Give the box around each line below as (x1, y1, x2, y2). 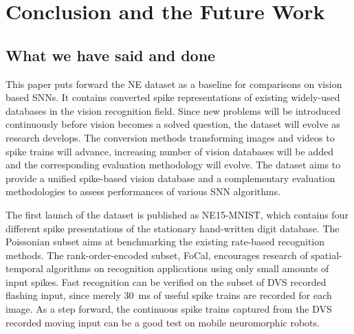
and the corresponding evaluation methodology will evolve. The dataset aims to (5, 157, 341, 172)
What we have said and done (5, 44, 216, 65)
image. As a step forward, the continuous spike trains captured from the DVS (5, 302, 332, 316)
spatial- (311, 247, 342, 262)
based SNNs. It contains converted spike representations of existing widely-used (5, 90, 340, 104)
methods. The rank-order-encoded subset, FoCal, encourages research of (5, 247, 308, 262)
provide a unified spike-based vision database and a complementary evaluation (5, 170, 335, 185)
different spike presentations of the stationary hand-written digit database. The (5, 221, 340, 235)
